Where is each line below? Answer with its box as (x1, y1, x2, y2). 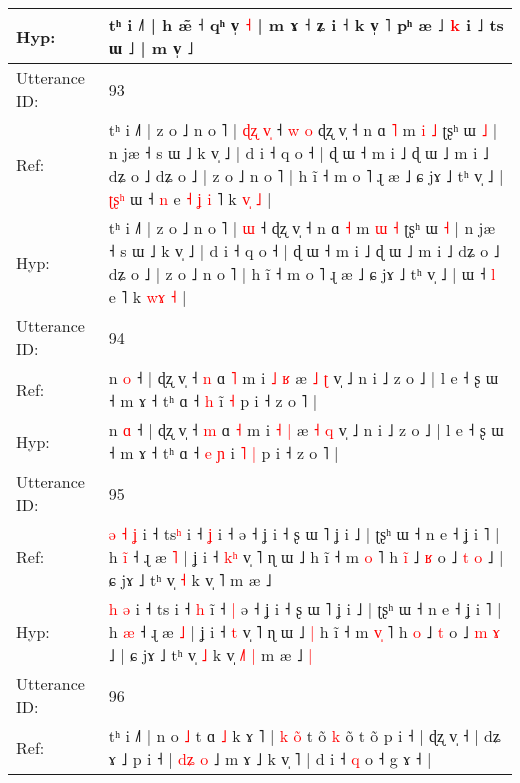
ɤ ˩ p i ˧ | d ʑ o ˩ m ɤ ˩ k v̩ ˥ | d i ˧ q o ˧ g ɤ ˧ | (108, 747, 432, 770)
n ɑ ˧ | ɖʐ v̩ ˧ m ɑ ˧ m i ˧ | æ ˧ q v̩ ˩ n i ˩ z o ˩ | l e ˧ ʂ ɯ (108, 418, 504, 441)
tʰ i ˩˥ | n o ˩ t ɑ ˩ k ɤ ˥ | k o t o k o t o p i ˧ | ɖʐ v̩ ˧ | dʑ (108, 724, 501, 747)
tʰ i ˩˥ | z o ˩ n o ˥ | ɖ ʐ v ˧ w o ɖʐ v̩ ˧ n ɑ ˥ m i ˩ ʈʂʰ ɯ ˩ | (108, 118, 498, 141)
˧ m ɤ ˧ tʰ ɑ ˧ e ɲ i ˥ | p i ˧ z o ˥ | (108, 441, 339, 464)
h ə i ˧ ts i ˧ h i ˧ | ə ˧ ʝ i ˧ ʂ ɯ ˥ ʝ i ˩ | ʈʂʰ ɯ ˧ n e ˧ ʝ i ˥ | (108, 597, 502, 620)
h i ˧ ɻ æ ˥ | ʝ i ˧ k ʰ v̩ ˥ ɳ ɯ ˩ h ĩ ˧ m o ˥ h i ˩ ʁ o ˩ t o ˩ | (108, 545, 504, 568)
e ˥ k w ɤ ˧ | (108, 285, 187, 308)
